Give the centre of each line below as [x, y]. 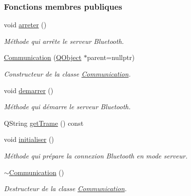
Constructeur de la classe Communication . [67, 74]
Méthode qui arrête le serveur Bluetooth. [64, 41]
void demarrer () [29, 90]
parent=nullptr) [111, 57]
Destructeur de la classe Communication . [66, 188]
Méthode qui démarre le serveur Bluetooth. [67, 107]
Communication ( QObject [43, 57]
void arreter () [25, 25]
